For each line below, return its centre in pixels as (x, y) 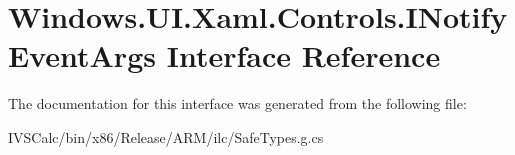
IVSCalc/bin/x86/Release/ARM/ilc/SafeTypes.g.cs (166, 136)
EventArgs (82, 55)
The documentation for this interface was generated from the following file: (237, 103)
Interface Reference (303, 55)
